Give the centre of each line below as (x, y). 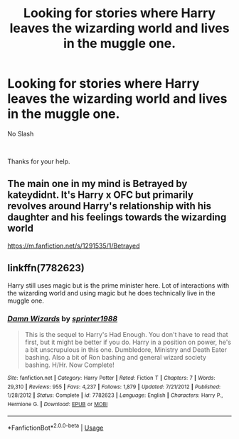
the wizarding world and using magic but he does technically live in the (111, 293)
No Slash (21, 133)
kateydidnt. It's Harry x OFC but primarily (101, 195)
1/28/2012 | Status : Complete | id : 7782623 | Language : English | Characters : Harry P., (115, 395)
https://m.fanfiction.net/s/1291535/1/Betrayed (74, 246)
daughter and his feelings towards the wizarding (117, 217)
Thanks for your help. (39, 161)
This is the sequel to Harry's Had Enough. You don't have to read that (127, 334)
